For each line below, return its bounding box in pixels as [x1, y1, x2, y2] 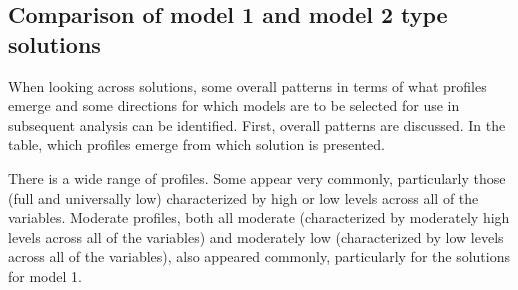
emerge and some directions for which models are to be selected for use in [8, 95, 460, 116]
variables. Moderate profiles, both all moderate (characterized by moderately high [8, 207, 510, 228]
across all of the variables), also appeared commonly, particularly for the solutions [8, 246, 510, 267]
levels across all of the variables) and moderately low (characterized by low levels [8, 226, 504, 247]
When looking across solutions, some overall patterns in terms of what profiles [8, 75, 487, 96]
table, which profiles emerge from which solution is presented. [8, 134, 385, 155]
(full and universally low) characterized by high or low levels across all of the [8, 187, 479, 208]
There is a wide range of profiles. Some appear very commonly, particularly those [8, 167, 506, 188]
